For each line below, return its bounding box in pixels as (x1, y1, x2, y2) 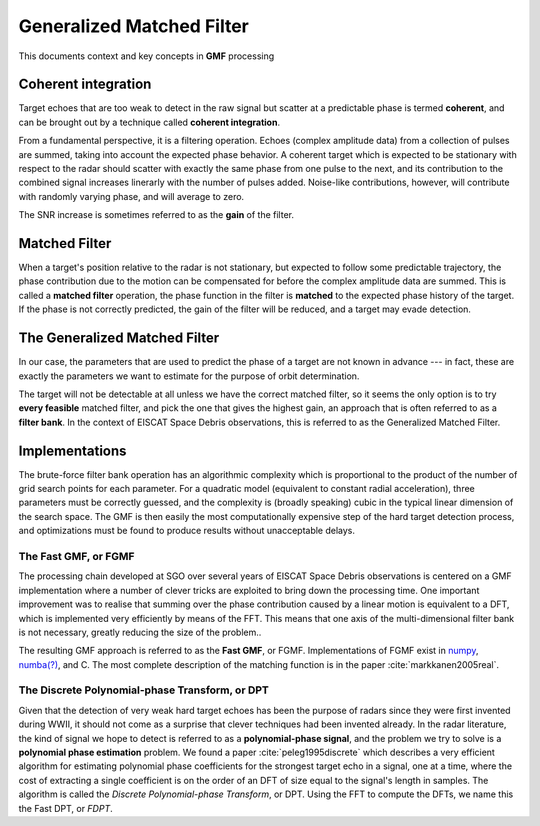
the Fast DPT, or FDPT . (18, 802, 114, 814)
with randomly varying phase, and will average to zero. (18, 190, 245, 202)
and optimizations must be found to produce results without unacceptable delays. (18, 525, 355, 537)
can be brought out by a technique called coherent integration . (18, 116, 280, 128)
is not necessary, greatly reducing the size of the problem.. (18, 626, 262, 638)
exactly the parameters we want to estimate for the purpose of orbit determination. (18, 370, 360, 382)
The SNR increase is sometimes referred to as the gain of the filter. (18, 209, 295, 221)
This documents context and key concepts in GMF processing (18, 50, 275, 62)
